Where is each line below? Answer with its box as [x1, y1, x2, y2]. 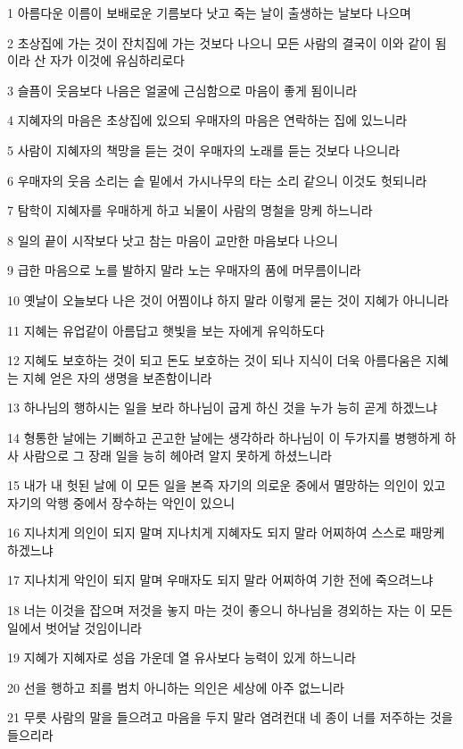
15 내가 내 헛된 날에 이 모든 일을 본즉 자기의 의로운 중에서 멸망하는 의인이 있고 [7, 476, 446, 495]
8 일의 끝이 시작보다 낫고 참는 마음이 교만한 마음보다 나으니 [7, 230, 338, 249]
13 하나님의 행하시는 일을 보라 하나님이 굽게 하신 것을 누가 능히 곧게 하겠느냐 [7, 398, 438, 417]
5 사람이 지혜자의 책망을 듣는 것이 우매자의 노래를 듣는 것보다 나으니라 [7, 140, 401, 159]
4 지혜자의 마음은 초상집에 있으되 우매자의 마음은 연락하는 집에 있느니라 [7, 111, 408, 129]
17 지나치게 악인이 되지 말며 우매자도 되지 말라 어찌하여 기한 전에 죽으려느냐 [7, 570, 434, 589]
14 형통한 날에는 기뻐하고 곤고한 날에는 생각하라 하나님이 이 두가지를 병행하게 [7, 428, 441, 446]
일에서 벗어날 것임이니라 [7, 618, 143, 637]
